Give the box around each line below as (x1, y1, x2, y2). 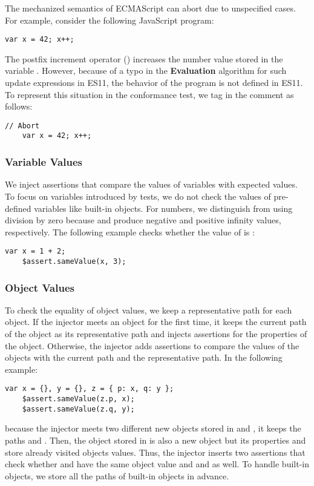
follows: (5, 100, 33, 113)
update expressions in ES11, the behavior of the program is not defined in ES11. (5, 76, 303, 89)
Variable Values (5, 154, 82, 169)
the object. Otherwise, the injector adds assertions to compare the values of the (5, 339, 299, 352)
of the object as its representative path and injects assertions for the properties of (5, 327, 307, 340)
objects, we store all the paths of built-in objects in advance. (5, 469, 229, 482)
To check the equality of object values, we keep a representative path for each (5, 303, 292, 316)
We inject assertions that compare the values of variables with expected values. (5, 178, 298, 191)
